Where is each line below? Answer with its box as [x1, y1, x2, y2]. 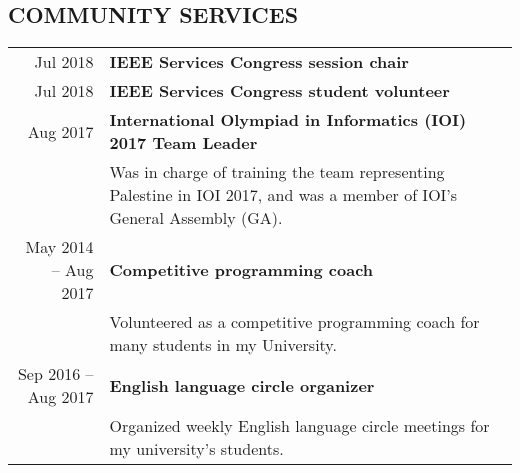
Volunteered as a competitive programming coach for [109, 310, 480, 334]
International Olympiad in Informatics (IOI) [109, 108, 467, 132]
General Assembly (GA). [109, 206, 283, 230]
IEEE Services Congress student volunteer [109, 79, 450, 103]
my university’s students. [109, 437, 284, 461]
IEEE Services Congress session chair [109, 50, 409, 74]
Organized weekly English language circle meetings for [109, 414, 490, 438]
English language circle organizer [109, 373, 375, 397]
